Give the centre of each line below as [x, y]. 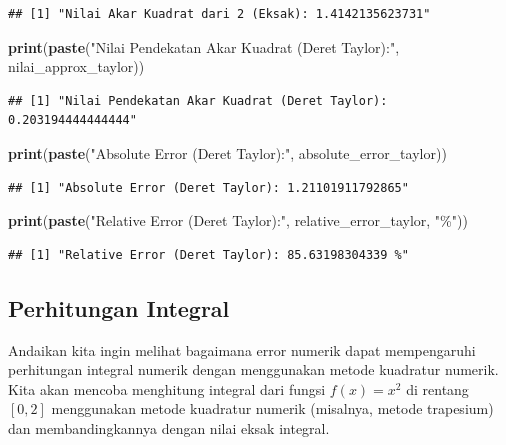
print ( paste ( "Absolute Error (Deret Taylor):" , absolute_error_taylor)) [227, 152]
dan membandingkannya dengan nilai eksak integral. [169, 427]
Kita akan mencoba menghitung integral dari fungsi [167, 388]
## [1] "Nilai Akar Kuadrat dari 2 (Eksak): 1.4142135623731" [219, 14]
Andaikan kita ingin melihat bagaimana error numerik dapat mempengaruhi [242, 349]
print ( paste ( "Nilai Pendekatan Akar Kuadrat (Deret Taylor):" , [204, 46]
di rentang [437, 388]
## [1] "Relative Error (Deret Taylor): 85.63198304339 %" [208, 254]
